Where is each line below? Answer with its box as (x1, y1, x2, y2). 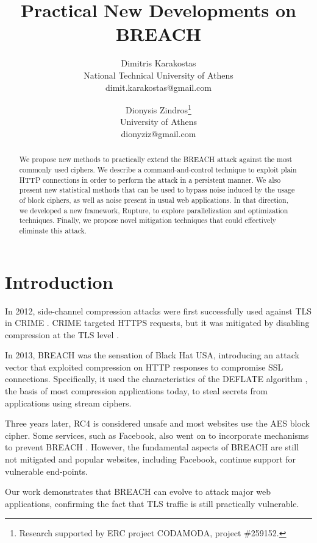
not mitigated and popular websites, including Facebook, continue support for (5, 453, 296, 466)
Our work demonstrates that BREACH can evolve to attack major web (5, 485, 271, 498)
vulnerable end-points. (5, 464, 88, 477)
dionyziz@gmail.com (121, 127, 196, 140)
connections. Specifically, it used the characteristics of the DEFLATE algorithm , (5, 372, 308, 385)
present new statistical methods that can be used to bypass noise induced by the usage (19, 185, 295, 195)
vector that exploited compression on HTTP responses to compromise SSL (5, 360, 283, 373)
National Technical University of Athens (84, 68, 233, 81)
